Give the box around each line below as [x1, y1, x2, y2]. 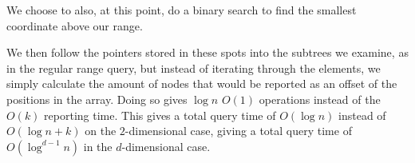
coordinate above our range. [6, 17, 143, 34]
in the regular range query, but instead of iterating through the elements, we [6, 59, 381, 76]
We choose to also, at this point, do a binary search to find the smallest [6, 2, 357, 18]
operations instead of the [259, 90, 381, 107]
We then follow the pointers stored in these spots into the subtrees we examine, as [6, 44, 409, 61]
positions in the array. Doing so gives [6, 90, 188, 107]
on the [85, 122, 117, 139]
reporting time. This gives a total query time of [44, 106, 276, 123]
